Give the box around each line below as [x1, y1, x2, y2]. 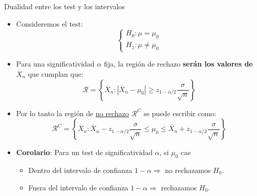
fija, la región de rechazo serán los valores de [103, 58, 253, 69]
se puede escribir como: [143, 107, 217, 118]
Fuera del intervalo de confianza [28, 182, 128, 192]
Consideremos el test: [16, 18, 83, 29]
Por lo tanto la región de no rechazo [16, 107, 129, 118]
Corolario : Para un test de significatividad [16, 147, 153, 158]
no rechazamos [165, 164, 211, 175]
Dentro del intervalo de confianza [28, 164, 133, 175]
